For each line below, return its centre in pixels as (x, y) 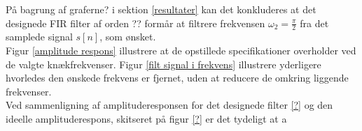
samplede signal (39, 37)
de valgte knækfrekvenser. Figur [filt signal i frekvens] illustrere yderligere (163, 64)
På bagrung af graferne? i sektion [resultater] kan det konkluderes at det (161, 9)
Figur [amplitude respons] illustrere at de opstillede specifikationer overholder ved (181, 51)
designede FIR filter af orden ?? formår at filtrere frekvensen (135, 23)
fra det (314, 23)
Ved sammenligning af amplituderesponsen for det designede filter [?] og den (169, 105)
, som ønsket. (128, 37)
